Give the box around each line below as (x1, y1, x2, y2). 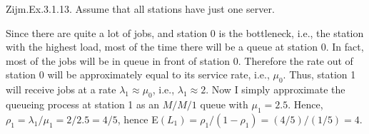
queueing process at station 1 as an (6, 96, 159, 111)
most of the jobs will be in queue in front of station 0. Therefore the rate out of (6, 53, 353, 68)
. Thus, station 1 (283, 67, 356, 82)
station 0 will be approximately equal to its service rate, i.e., (6, 67, 270, 82)
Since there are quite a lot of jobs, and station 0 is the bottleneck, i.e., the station (6, 25, 364, 40)
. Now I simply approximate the (206, 82, 345, 97)
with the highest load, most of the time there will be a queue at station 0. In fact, (6, 39, 364, 54)
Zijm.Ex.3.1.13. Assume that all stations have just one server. (6, 1, 275, 16)
